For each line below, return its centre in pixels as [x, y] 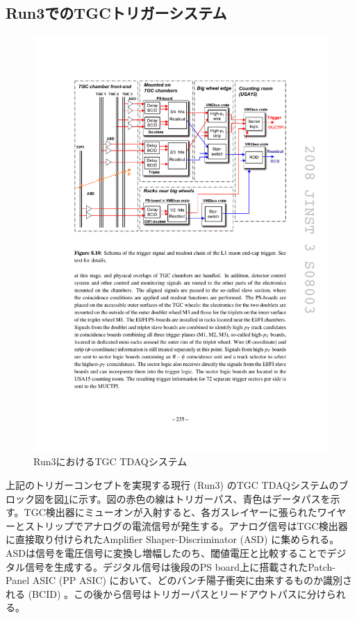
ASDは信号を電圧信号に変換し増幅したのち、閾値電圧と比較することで [166, 553]
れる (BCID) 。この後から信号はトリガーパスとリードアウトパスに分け [166, 593]
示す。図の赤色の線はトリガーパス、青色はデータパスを [204, 498]
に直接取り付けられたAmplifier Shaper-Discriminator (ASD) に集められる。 [173, 539]
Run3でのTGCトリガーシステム [116, 13]
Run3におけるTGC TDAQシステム [110, 461]
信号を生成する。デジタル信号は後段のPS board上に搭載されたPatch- [180, 566]
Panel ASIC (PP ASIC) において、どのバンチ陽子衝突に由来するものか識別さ [179, 580]
